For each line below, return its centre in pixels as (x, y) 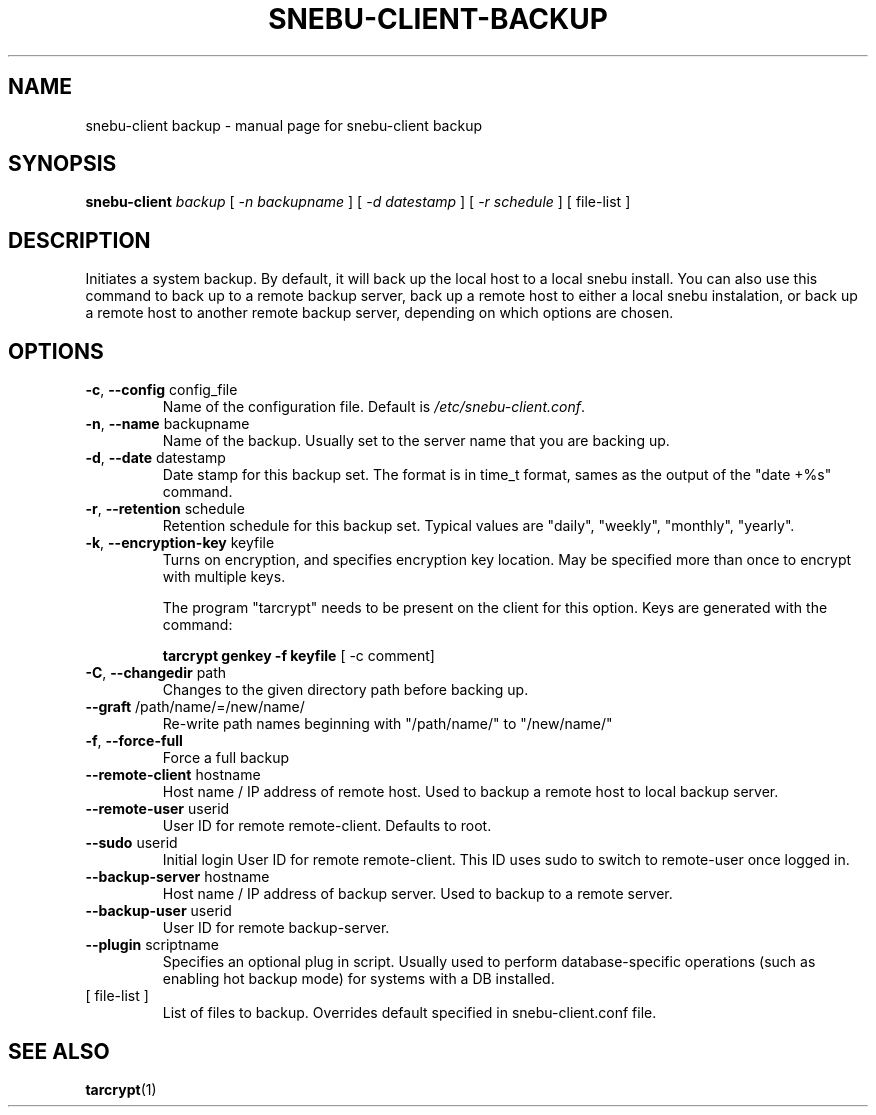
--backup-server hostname (177, 877)
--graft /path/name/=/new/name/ (195, 707)
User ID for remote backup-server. (276, 928)
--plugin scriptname (152, 945)
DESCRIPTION (79, 240)
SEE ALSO (59, 1051)
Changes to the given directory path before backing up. (345, 690)
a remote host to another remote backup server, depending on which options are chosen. (379, 313)
